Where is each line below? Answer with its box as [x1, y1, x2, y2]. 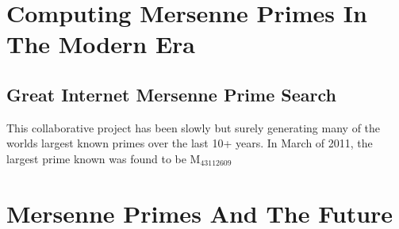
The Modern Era [6, 28, 195, 60]
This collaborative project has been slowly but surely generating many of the [6, 119, 381, 135]
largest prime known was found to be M [6, 150, 201, 166]
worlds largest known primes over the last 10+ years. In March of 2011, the [6, 135, 373, 151]
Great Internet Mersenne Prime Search [6, 82, 336, 106]
